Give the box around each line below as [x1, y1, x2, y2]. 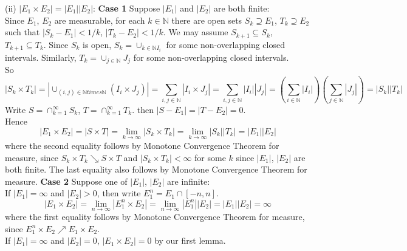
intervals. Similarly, [5, 50, 77, 63]
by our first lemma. [154, 234, 226, 247]
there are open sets [171, 13, 242, 26]
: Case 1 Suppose [93, 2, 160, 14]
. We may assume [163, 26, 228, 38]
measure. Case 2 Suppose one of [5, 174, 128, 187]
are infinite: [167, 174, 210, 187]
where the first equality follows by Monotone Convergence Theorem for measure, [5, 210, 305, 223]
